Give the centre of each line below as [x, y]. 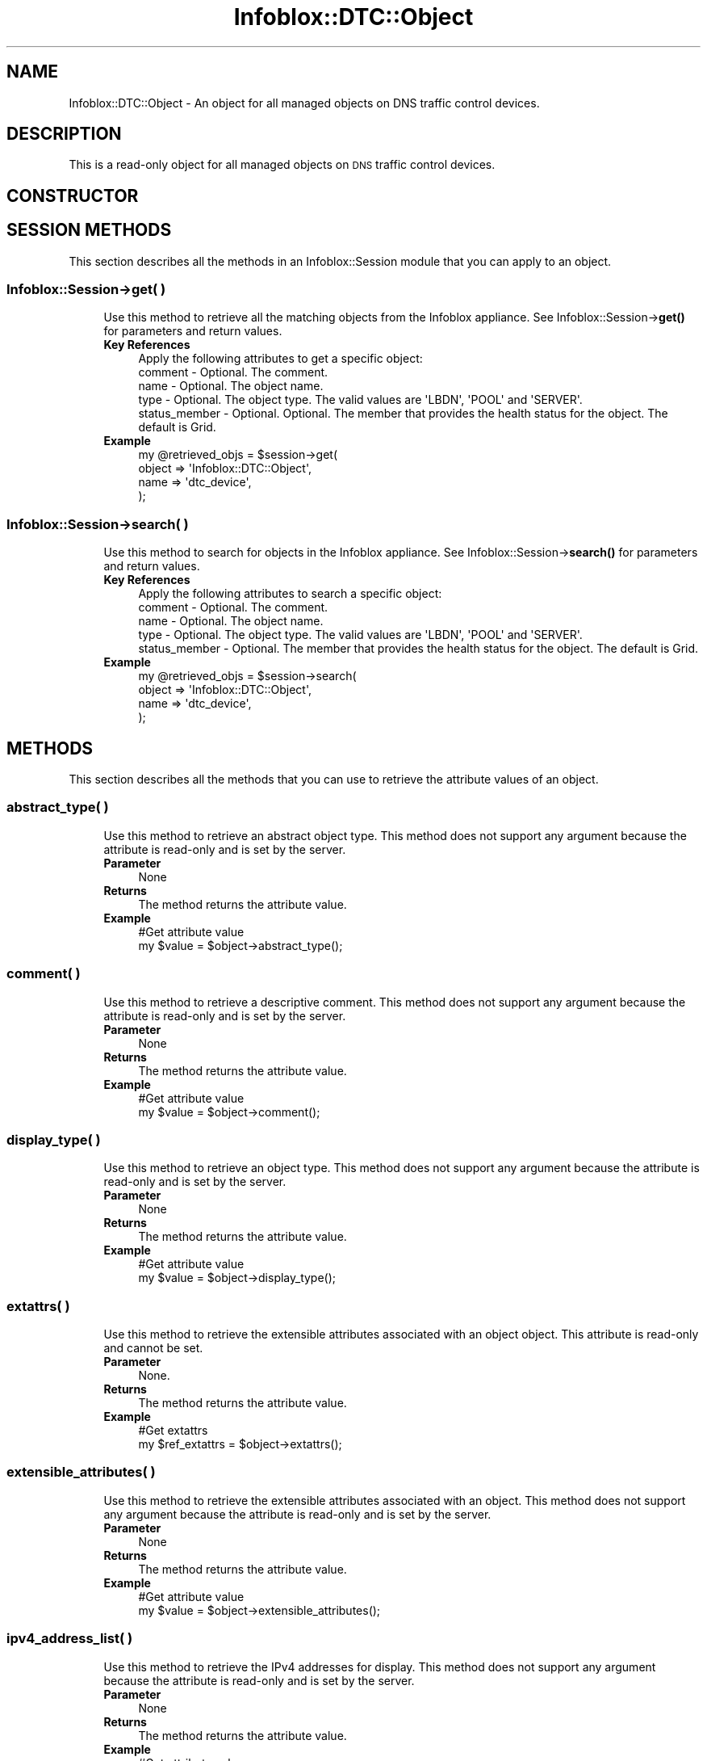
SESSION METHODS [89, 230]
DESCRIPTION [64, 134]
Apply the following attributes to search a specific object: [290, 594]
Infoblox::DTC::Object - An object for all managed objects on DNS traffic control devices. [304, 103]
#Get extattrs [173, 1431]
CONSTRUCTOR [73, 195]
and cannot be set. [153, 1348]
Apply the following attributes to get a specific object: [280, 359]
